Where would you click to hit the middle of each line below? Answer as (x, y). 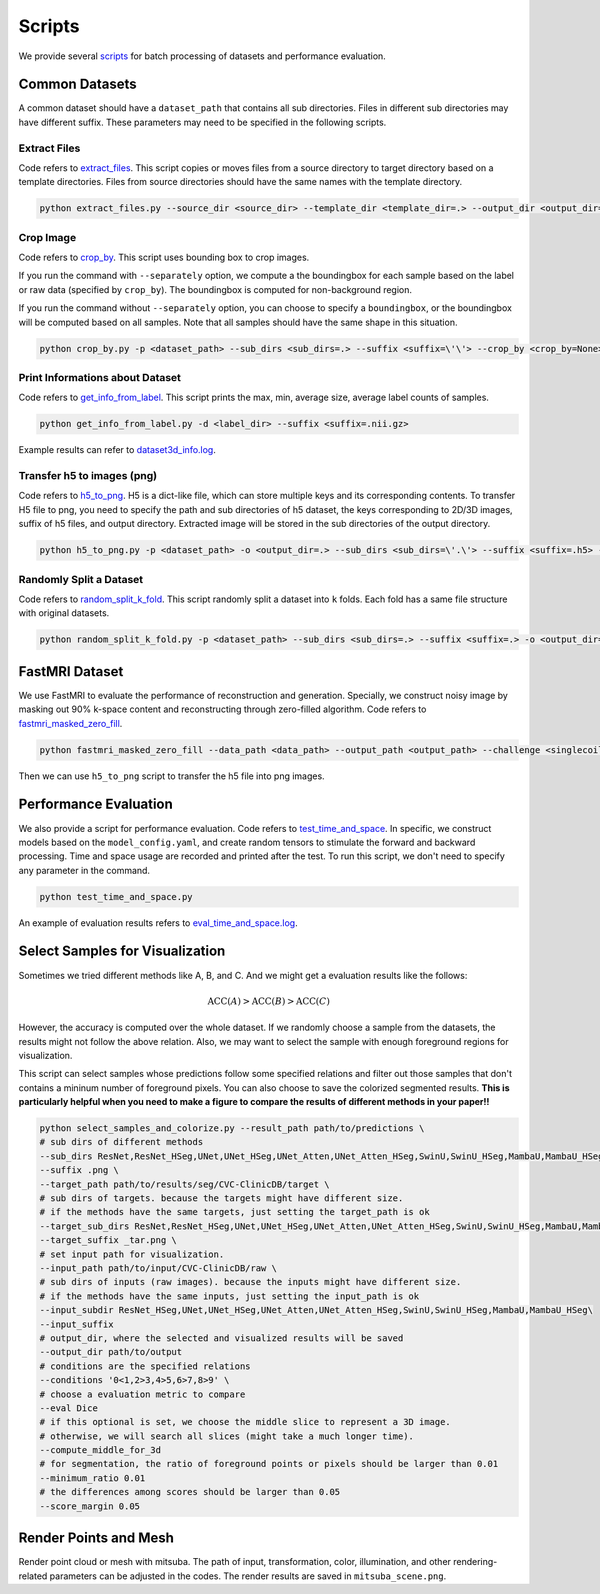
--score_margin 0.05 (89, 1506)
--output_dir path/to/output (111, 1352)
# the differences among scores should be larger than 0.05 (190, 1492)
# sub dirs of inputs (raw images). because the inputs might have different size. (250, 1282)
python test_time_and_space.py (116, 896)
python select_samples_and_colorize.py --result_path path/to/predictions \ (232, 1128)
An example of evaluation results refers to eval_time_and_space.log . (158, 922)
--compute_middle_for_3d (100, 1450)
